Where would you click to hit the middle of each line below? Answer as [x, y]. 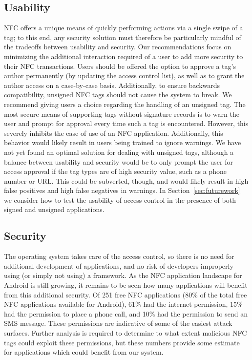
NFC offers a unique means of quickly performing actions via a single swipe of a [124, 28]
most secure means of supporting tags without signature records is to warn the [122, 114]
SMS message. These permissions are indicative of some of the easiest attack [118, 323]
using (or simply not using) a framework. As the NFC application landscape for [123, 275]
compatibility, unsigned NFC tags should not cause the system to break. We [118, 95]
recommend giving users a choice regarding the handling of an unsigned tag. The [125, 104]
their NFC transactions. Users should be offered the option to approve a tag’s [120, 66]
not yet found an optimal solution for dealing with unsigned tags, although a [119, 152]
